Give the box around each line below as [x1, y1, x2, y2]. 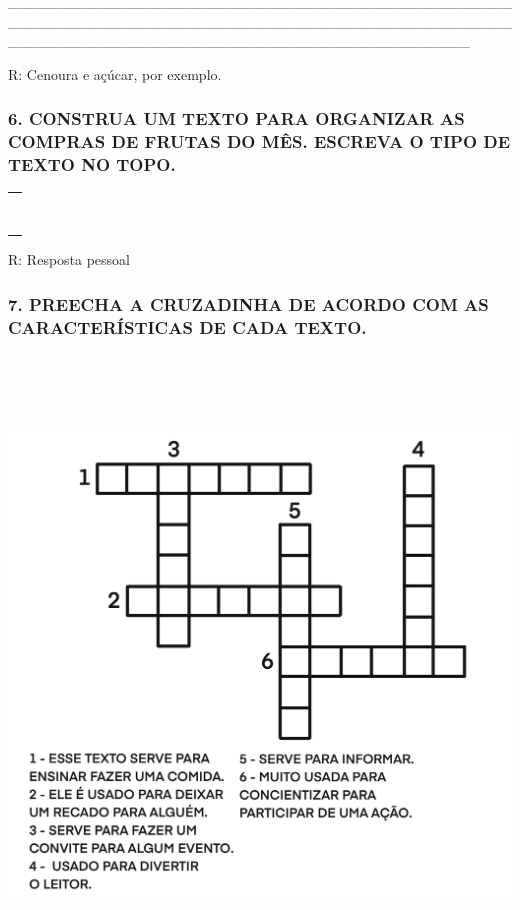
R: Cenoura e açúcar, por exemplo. [8, 63, 222, 84]
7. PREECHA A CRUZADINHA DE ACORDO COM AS [8, 291, 489, 316]
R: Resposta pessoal [8, 249, 131, 270]
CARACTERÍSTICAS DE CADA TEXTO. [8, 314, 367, 339]
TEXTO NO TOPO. [8, 152, 176, 177]
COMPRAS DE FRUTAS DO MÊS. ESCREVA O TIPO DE [8, 129, 511, 154]
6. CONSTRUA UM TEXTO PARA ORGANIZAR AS [8, 106, 465, 131]
